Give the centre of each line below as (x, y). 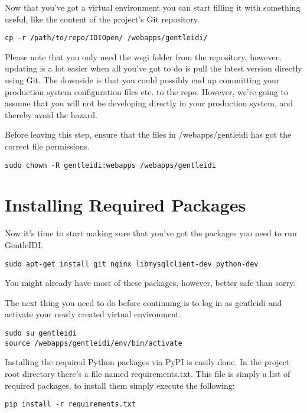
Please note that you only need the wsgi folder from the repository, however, (143, 56)
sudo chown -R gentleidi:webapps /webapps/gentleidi (110, 165)
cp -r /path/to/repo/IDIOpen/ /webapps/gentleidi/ (106, 38)
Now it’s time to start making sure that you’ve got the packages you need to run (151, 233)
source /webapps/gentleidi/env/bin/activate (94, 343)
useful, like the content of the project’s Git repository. (102, 19)
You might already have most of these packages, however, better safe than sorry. (150, 283)
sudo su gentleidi (41, 333)
